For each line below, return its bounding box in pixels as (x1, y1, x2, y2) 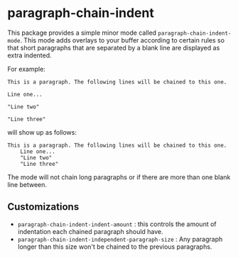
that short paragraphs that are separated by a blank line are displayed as (7, 43, 220, 52)
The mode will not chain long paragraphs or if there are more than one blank (7, 172, 231, 181)
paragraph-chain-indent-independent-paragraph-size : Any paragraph (17, 235, 223, 243)
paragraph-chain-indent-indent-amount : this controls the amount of (17, 220, 217, 228)
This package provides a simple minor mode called (7, 28, 157, 37)
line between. (7, 180, 48, 189)
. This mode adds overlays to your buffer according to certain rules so (20, 35, 225, 44)
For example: (7, 64, 46, 73)
